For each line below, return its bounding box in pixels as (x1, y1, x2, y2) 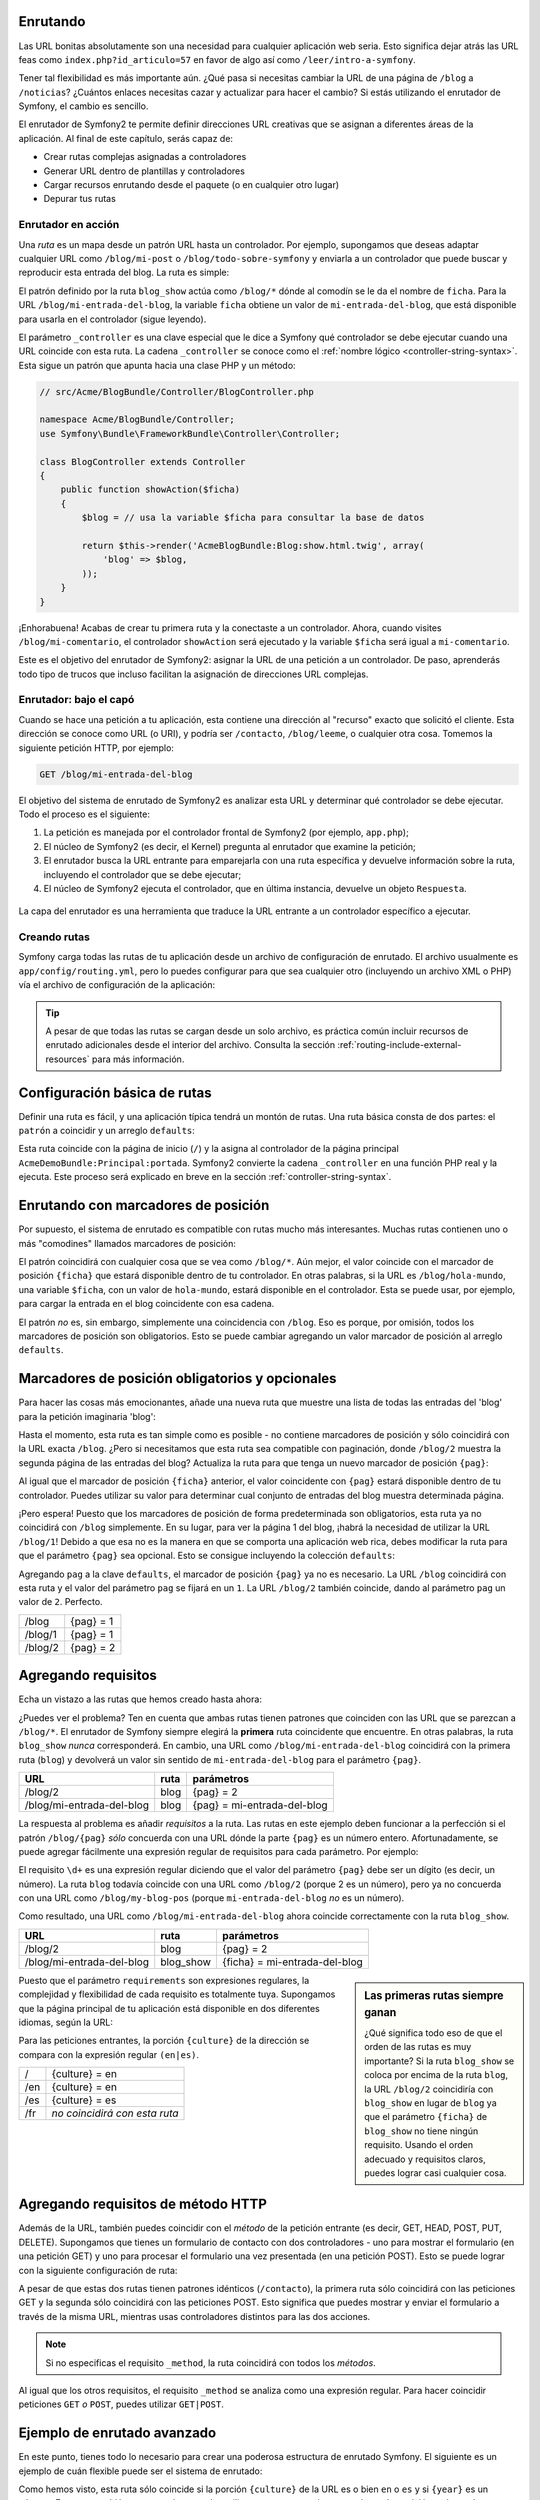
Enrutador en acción (18, 218, 120, 232)
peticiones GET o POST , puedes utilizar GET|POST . (18, 2398, 224, 2410)
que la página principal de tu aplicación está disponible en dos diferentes (18, 2002, 320, 2014)
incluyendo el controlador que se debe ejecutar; (43, 868, 242, 880)
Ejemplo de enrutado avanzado (18, 2425, 217, 2442)
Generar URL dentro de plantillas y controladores (43, 165, 245, 177)
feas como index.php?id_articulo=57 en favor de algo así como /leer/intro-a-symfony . (18, 53, 417, 65)
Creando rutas (18, 930, 90, 944)
